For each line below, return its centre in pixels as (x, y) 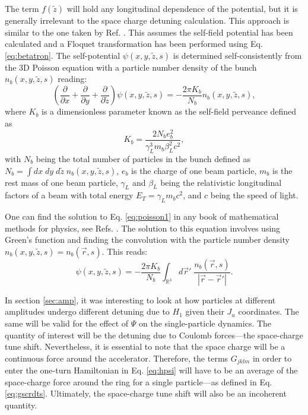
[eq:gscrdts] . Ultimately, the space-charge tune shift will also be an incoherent (146, 393)
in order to (272, 358)
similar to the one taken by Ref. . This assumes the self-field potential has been (149, 32)
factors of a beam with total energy (69, 195)
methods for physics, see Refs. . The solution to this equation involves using (143, 228)
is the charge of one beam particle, (194, 170)
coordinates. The (269, 311)
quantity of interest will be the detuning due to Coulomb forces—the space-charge (154, 335)
